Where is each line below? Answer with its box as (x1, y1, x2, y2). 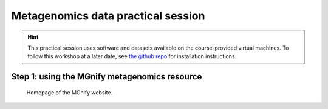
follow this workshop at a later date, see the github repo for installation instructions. (27, 53, 237, 60)
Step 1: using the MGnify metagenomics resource (11, 71, 202, 82)
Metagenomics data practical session (11, 9, 205, 22)
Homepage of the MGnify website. (26, 88, 113, 96)
